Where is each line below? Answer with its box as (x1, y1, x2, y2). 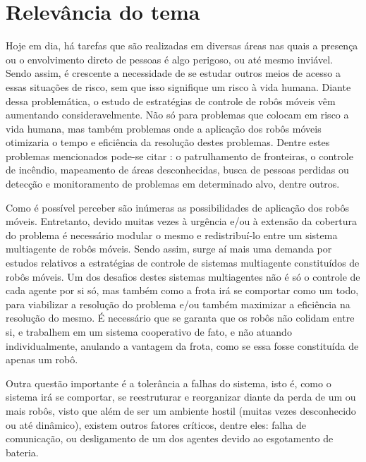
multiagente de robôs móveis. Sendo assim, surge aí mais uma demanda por (6, 241, 332, 256)
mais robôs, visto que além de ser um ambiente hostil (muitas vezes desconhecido (6, 403, 356, 418)
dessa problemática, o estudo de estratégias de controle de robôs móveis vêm (6, 93, 336, 108)
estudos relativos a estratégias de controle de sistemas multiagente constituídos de (6, 255, 360, 270)
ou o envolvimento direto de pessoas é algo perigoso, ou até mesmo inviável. (6, 51, 333, 66)
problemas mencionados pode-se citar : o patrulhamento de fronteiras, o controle (6, 148, 353, 163)
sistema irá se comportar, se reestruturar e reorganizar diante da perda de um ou (6, 389, 356, 404)
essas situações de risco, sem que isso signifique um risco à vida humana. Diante (6, 79, 351, 94)
